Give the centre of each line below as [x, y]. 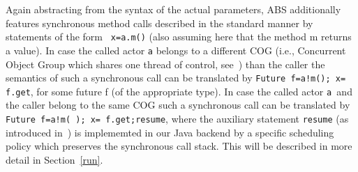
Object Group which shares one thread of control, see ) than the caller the [165, 64]
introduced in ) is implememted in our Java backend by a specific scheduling [170, 132]
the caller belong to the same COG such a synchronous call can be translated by [178, 105]
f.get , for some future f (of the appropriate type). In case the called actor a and [179, 91]
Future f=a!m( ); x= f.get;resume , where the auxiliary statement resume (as [177, 118]
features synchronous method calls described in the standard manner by [159, 23]
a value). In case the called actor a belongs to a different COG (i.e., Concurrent [176, 50]
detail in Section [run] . [54, 159]
